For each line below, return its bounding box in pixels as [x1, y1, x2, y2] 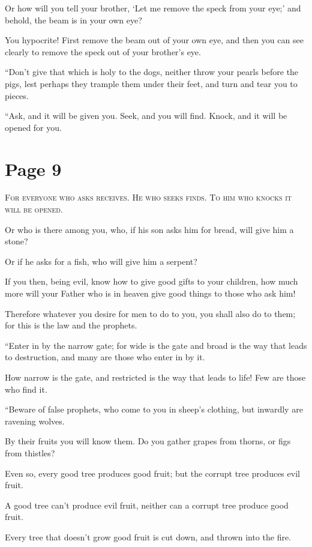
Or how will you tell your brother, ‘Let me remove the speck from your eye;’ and [5, 2, 301, 14]
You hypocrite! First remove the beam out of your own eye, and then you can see [5, 34, 304, 46]
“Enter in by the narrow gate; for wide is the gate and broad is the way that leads [5, 339, 307, 351]
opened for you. [5, 121, 62, 133]
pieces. [5, 89, 29, 101]
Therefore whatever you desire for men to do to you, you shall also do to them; [5, 307, 296, 319]
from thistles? [5, 446, 55, 459]
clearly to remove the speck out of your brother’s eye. [5, 45, 201, 58]
